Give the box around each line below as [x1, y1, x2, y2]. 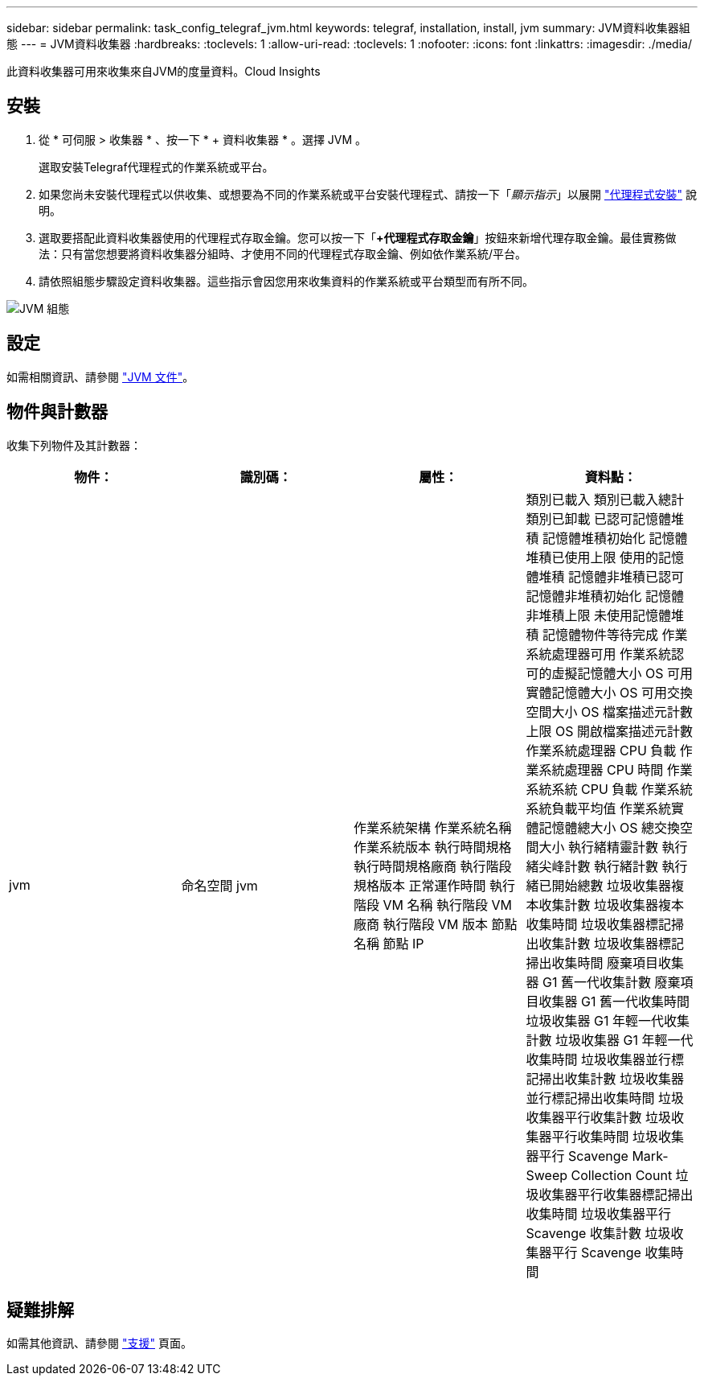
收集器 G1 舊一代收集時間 [538, 993, 690, 1010]
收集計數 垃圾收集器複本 [538, 896, 685, 913]
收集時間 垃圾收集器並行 [526, 1051, 672, 1067]
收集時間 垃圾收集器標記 [526, 915, 672, 932]
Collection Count [571, 1166, 673, 1183]
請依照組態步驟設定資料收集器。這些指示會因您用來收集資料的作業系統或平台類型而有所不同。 [39, 274, 534, 288]
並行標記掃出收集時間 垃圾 [526, 1089, 685, 1106]
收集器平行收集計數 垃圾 [526, 1108, 672, 1125]
